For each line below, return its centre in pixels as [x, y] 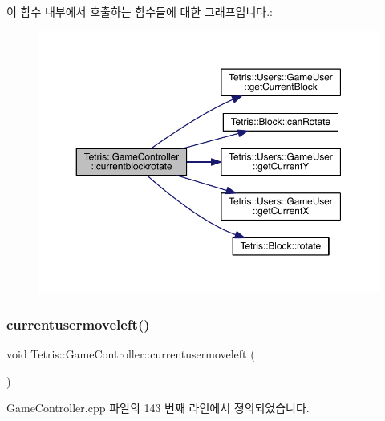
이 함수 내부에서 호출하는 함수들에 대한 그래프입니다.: [140, 11]
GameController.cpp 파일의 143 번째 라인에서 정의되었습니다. [158, 408]
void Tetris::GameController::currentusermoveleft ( [131, 354]
